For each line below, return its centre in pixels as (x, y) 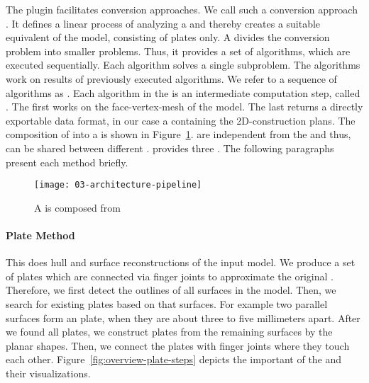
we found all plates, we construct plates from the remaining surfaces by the (169, 332)
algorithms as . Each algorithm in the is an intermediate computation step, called (183, 92)
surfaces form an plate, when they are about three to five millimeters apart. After (183, 318)
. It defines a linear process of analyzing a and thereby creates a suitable (163, 23)
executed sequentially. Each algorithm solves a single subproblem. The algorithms (183, 65)
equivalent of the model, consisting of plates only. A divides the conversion (168, 37)
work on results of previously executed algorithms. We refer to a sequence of (171, 78)
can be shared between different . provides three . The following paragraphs (170, 148)
